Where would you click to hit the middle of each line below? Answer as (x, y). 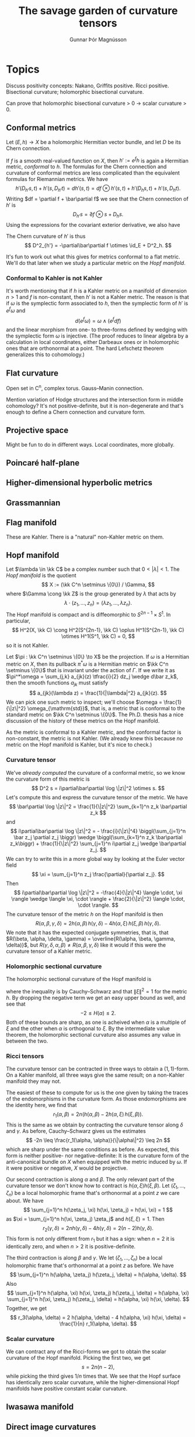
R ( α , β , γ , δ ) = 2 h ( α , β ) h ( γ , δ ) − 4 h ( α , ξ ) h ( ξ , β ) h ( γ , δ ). (98, 923)
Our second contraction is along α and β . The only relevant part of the (90, 1179)
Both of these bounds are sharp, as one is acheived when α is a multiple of (96, 1022)
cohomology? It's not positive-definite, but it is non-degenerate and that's (95, 406)
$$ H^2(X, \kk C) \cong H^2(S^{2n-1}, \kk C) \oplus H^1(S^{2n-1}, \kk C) (98, 630)
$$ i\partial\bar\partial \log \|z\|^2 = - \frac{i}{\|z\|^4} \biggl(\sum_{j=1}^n (98, 831)
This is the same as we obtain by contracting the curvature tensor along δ (95, 1125)
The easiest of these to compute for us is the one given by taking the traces (97, 1092)
